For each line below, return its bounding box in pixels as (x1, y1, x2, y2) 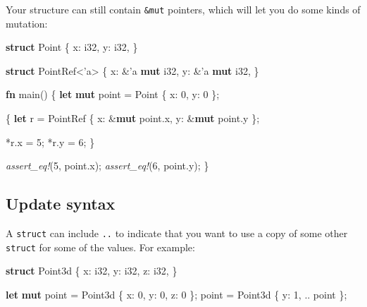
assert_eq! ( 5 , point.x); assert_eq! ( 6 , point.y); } (6, 158, 209, 173)
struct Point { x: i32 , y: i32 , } (6, 40, 138, 54)
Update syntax (6, 193, 116, 215)
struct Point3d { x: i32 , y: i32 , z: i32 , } (6, 263, 178, 278)
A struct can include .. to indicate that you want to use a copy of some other (6, 226, 348, 241)
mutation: (6, 16, 48, 30)
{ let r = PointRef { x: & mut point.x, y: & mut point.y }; (6, 111, 260, 126)
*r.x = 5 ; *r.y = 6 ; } (6, 134, 95, 149)
